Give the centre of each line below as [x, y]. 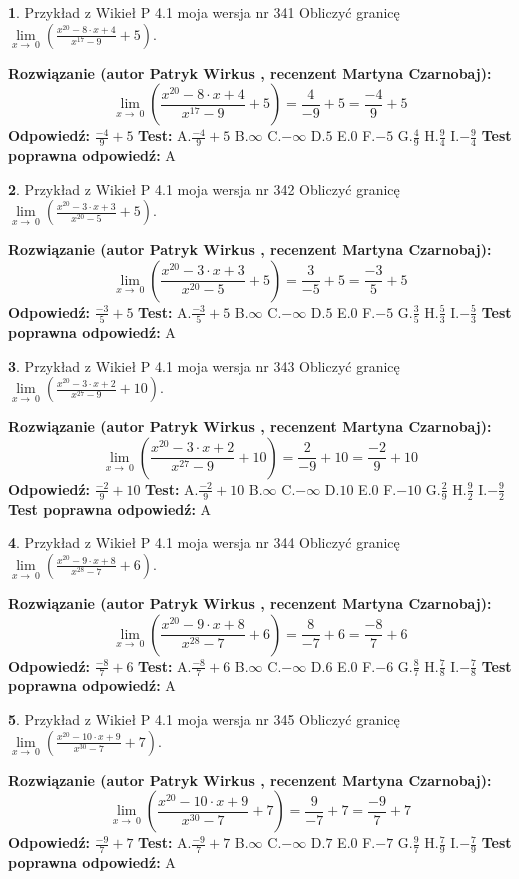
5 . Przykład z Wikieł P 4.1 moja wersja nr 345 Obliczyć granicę [204, 718]
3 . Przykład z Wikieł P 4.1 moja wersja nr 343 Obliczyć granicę [204, 365]
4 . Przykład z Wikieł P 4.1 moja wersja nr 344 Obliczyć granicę [204, 542]
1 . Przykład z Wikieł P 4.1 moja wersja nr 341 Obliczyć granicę [204, 12]
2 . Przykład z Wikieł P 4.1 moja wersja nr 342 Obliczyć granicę [204, 188]
